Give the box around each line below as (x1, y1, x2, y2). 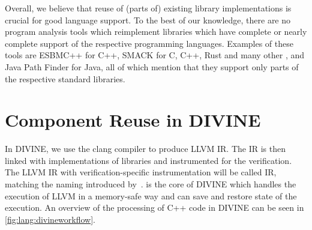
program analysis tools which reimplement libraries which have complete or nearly (5, 25, 307, 38)
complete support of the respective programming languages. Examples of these (5, 37, 293, 49)
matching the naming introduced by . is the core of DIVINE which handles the (5, 178, 296, 190)
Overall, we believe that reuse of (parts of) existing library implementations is (5, 2, 292, 14)
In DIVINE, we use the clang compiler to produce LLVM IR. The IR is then (5, 142, 286, 155)
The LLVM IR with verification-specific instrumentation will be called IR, (5, 166, 277, 178)
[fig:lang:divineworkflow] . (5, 213, 95, 225)
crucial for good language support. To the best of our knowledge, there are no (5, 13, 291, 26)
